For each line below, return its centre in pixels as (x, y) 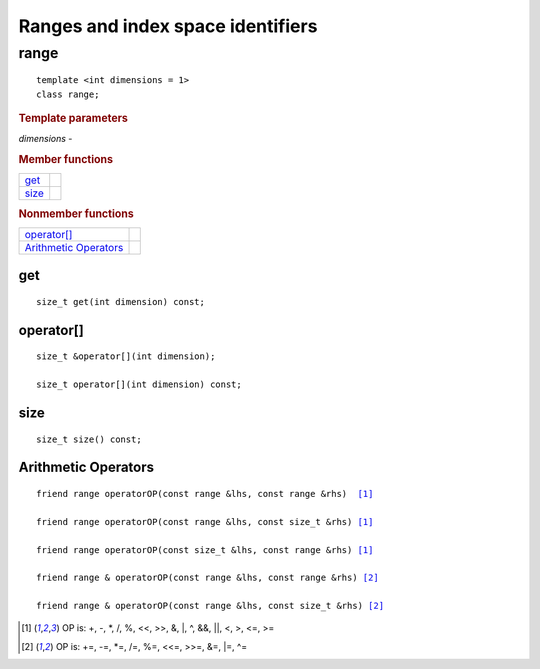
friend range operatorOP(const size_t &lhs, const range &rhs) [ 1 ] (205, 549)
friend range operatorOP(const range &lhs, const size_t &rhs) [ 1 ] (205, 521)
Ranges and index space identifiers (168, 26)
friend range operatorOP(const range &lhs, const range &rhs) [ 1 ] (205, 493)
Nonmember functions (76, 213)
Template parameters (73, 118)
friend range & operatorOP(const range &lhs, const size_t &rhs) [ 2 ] (210, 606)
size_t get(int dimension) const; (120, 301)
